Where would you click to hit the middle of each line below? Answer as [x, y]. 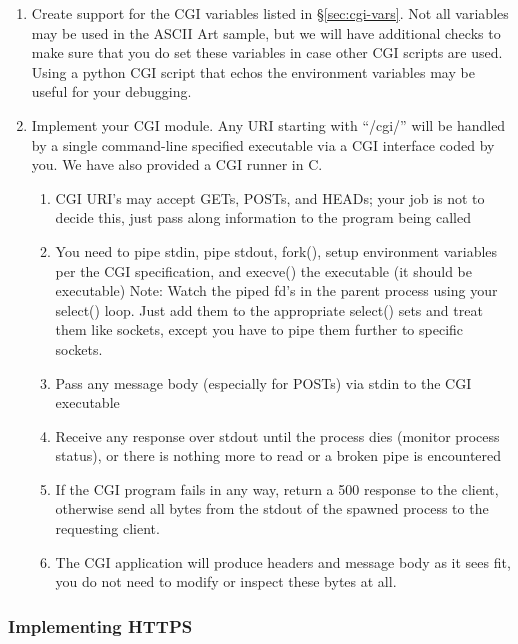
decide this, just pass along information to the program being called [263, 217]
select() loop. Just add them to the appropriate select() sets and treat [269, 309]
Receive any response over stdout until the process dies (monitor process [277, 435]
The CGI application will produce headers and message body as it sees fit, [283, 561]
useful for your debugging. [111, 91]
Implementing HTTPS [100, 625]
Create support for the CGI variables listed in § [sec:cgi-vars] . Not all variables [270, 13]
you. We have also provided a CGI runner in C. [177, 164]
